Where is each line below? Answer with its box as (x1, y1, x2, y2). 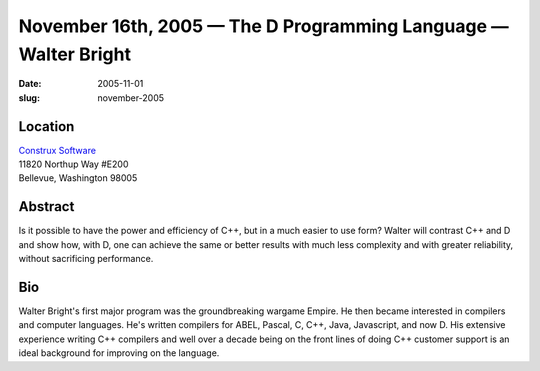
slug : (18, 91, 40, 104)
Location (18, 118, 75, 135)
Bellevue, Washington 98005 (18, 172, 138, 184)
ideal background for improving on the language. (18, 347, 220, 359)
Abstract (18, 198, 75, 215)
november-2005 (97, 91, 165, 104)
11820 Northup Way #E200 (18, 158, 129, 170)
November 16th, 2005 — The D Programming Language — (18, 15, 509, 37)
